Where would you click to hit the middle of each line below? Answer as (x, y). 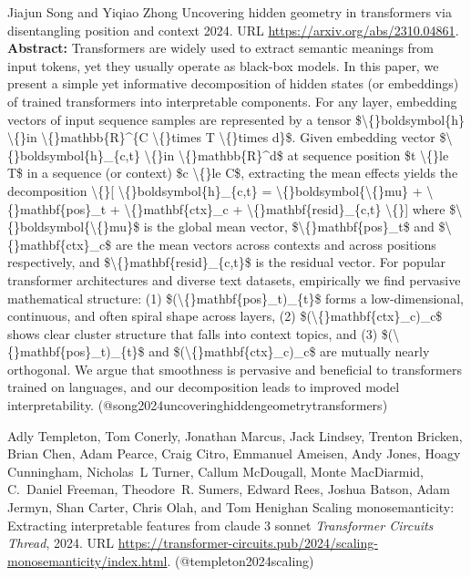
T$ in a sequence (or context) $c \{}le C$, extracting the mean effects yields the (233, 173)
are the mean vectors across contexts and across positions (276, 244)
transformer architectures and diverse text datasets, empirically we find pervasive (234, 279)
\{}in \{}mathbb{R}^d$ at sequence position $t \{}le (297, 155)
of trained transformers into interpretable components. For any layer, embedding (232, 101)
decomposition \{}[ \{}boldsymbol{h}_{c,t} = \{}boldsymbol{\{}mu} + (215, 190)
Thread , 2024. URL (61, 543)
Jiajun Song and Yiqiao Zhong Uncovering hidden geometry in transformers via (230, 12)
